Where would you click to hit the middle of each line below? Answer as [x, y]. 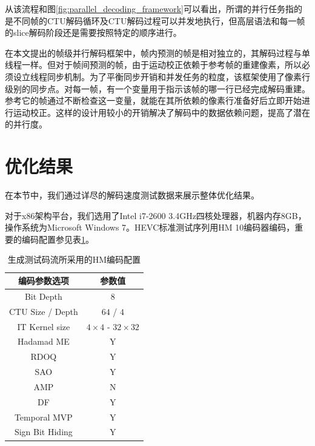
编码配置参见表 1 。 [58, 239]
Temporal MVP [43, 417]
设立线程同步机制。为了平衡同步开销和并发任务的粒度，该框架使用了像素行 [161, 76]
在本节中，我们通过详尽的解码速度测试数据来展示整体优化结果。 [132, 195]
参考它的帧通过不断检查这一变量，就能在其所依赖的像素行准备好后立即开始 [153, 100]
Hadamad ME [43, 341]
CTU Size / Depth [44, 311]
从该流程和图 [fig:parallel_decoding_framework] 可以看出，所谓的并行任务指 [149, 8]
